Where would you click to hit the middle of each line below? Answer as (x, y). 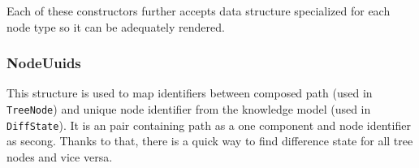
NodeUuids (44, 63)
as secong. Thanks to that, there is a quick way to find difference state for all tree (210, 141)
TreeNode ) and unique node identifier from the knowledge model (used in (189, 109)
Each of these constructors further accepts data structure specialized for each (199, 11)
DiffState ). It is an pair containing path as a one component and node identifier (209, 125)
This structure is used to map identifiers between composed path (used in (190, 93)
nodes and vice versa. (60, 156)
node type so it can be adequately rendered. (116, 26)
